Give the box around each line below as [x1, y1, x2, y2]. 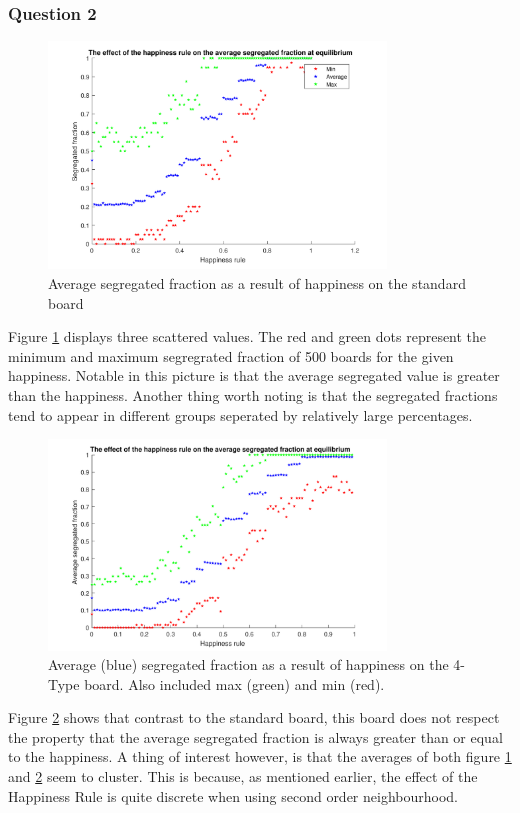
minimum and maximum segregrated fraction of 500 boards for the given [8, 345, 454, 366]
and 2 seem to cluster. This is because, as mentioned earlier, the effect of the [8, 766, 478, 787]
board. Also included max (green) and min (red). [84, 673, 385, 694]
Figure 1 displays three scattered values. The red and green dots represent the [8, 326, 487, 347]
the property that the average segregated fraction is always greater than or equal [8, 726, 503, 747]
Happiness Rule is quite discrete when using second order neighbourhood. [8, 785, 459, 806]
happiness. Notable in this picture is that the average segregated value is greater [8, 365, 500, 386]
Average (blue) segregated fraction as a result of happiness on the [48, 654, 449, 675]
